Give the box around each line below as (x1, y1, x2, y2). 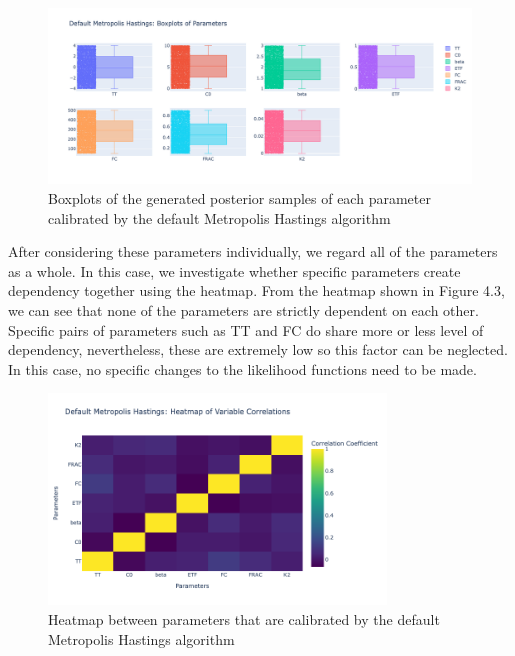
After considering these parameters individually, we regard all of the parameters (8, 241, 498, 262)
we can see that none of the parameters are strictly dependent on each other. (8, 299, 479, 320)
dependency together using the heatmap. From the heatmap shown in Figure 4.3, (8, 280, 505, 301)
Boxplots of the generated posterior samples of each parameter (48, 187, 431, 208)
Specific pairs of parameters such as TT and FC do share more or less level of (8, 319, 484, 340)
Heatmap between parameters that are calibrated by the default (48, 608, 440, 629)
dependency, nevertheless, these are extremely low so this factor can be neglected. (8, 339, 508, 360)
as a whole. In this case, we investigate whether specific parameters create (8, 260, 461, 281)
